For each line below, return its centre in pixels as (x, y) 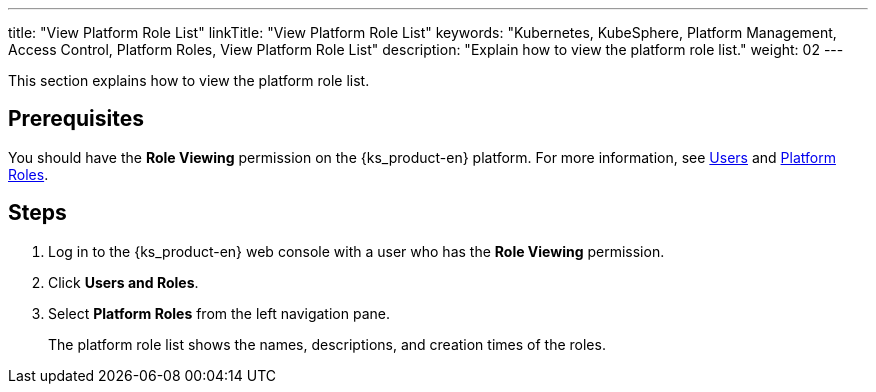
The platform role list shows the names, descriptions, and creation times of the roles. (327, 344)
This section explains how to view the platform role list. (189, 80)
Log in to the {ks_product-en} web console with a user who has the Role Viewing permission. (356, 251)
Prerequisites (76, 119)
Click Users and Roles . (123, 282)
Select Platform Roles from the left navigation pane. (219, 313)
